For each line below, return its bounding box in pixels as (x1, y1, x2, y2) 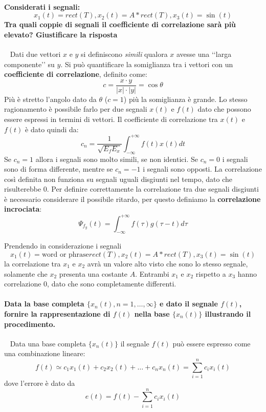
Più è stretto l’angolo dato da (4, 93, 97, 104)
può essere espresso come (172, 338, 251, 348)
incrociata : (4, 203, 42, 214)
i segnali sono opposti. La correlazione (143, 163, 262, 174)
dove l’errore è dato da (4, 378, 75, 388)
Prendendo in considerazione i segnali (4, 240, 122, 251)
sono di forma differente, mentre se (4, 163, 113, 174)
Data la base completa (4, 298, 84, 309)
